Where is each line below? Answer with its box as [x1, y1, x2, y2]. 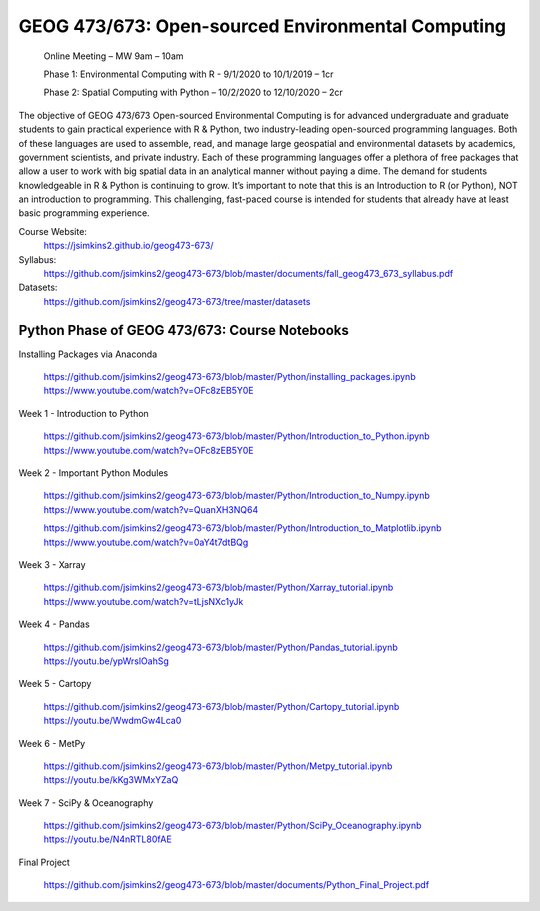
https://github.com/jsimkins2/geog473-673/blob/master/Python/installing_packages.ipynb [43, 371, 416, 383]
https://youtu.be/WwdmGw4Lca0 [43, 715, 182, 727]
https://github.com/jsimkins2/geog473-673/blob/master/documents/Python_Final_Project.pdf [43, 879, 430, 891]
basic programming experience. [18, 207, 150, 219]
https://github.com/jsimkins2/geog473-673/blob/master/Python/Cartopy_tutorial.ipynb [43, 700, 400, 712]
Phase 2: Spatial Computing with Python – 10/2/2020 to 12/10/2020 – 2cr [43, 86, 344, 99]
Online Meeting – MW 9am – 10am [43, 50, 184, 62]
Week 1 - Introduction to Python [18, 407, 149, 419]
